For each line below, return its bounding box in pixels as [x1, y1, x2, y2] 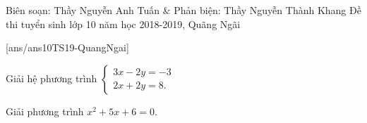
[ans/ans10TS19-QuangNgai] [6, 40, 129, 55]
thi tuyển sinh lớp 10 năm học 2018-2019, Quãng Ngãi [6, 16, 241, 31]
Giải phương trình [6, 103, 84, 118]
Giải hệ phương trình [6, 70, 97, 85]
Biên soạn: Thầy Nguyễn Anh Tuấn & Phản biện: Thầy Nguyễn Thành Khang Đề [6, 3, 361, 17]
